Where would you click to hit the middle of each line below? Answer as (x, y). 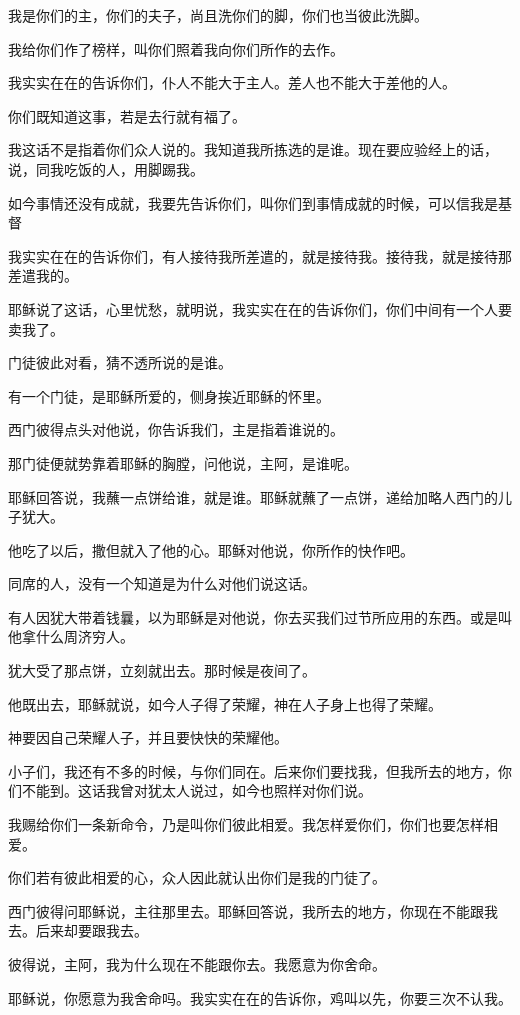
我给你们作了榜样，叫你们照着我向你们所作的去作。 (176, 48)
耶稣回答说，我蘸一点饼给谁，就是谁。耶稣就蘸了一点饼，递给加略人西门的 (253, 496)
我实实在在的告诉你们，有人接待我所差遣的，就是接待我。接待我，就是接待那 (260, 255)
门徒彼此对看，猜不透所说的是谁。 (120, 362)
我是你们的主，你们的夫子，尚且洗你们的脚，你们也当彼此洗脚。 (218, 15)
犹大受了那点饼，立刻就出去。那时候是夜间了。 (162, 670)
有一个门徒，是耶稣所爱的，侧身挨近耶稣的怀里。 (169, 395)
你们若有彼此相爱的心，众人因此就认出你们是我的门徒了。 (197, 877)
